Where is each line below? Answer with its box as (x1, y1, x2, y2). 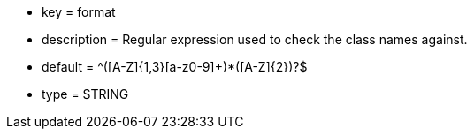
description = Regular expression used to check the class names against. (42, 32, 468, 47)
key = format (42, 4, 116, 19)
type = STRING (42, 87, 129, 102)
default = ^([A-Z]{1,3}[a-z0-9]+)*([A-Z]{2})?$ (42, 59, 308, 74)
